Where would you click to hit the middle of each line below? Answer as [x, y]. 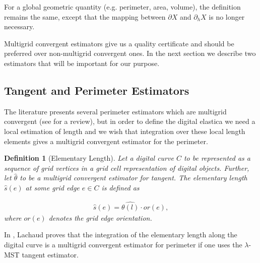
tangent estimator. [50, 254]
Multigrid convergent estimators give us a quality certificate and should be [119, 43]
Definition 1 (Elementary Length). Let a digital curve [89, 158]
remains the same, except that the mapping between [85, 16]
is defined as [120, 187]
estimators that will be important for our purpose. [82, 63]
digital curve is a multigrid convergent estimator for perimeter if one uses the [123, 244]
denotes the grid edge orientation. [100, 217]
